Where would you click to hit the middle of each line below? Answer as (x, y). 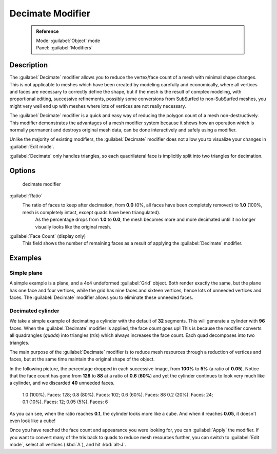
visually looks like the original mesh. (73, 226)
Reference (47, 31)
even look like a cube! (33, 421)
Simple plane (26, 273)
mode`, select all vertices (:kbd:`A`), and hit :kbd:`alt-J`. (68, 445)
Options (23, 170)
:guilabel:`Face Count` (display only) (48, 236)
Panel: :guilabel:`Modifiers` (64, 48)
